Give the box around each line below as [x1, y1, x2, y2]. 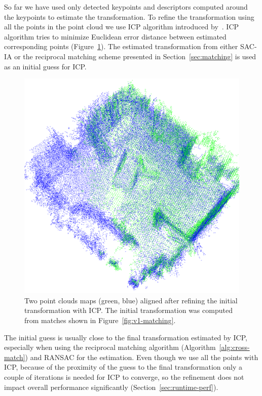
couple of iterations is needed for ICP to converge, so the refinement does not [4, 371, 244, 382]
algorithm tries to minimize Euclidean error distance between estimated [4, 31, 227, 42]
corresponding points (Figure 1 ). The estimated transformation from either [4, 41, 238, 52]
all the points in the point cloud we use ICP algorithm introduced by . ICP [4, 21, 239, 32]
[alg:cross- [219, 342, 250, 352]
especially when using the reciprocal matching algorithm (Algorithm [4, 342, 216, 352]
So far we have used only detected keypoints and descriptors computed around [4, 2, 248, 12]
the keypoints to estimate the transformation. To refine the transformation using [4, 11, 254, 22]
